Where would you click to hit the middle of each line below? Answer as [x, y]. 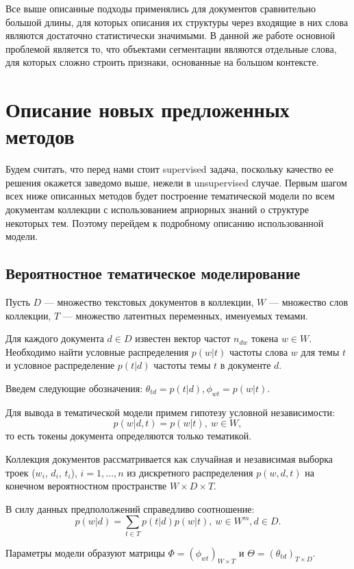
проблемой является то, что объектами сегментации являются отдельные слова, [171, 48]
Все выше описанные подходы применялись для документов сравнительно [161, 8]
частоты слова [258, 351]
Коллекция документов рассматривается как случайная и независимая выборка [169, 459]
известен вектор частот [183, 338]
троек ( [21, 472]
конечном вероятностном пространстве [86, 486]
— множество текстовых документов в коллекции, [149, 302]
